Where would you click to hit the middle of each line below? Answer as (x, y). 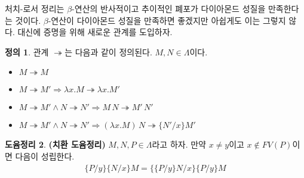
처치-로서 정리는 (35, 8)
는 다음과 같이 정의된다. (108, 51)
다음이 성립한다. (45, 156)
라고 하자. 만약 (179, 144)
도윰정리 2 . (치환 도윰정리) (55, 144)
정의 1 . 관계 (27, 51)
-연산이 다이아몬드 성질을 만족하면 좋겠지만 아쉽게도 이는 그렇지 (167, 20)
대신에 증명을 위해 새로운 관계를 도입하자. (95, 32)
